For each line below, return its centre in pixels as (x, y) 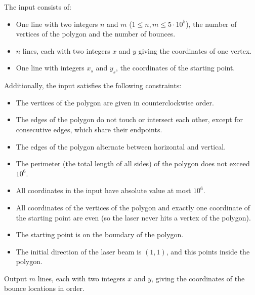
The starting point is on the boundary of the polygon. (100, 234)
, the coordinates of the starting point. (176, 68)
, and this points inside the (208, 251)
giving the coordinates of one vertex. (195, 50)
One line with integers (50, 68)
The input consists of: (38, 7)
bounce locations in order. (44, 288)
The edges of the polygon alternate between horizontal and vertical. (121, 146)
